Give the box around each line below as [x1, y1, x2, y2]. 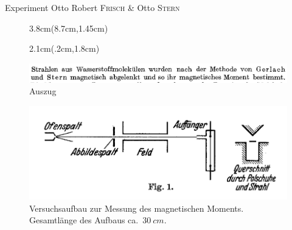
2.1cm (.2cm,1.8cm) [29, 42, 100, 55]
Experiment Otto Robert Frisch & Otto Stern [5, 1, 180, 13]
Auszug [29, 85, 57, 97]
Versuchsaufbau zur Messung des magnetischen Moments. [29, 201, 244, 214]
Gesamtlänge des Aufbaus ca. [29, 214, 139, 226]
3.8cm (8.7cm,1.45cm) [29, 21, 108, 34]
